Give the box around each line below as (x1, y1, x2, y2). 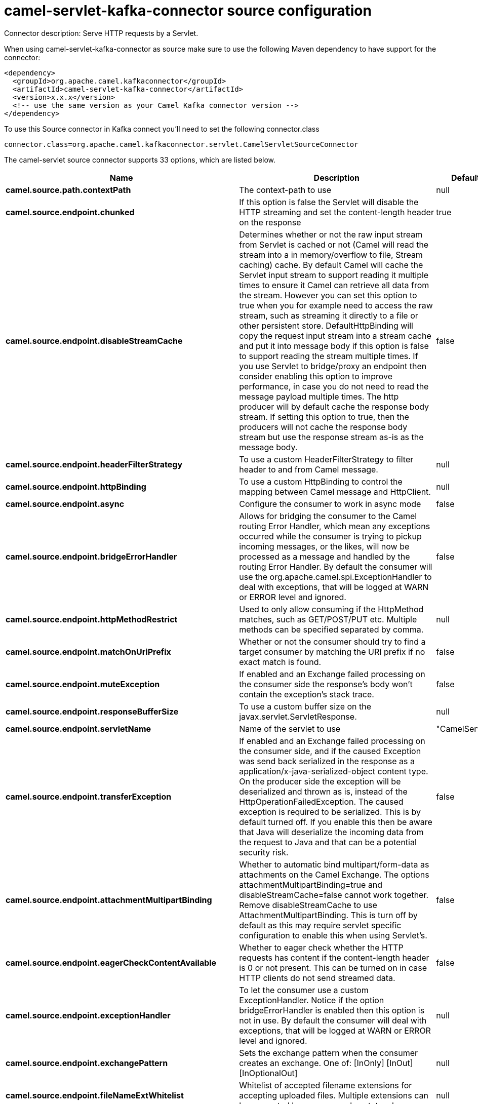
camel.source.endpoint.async (6, 498, 125, 509)
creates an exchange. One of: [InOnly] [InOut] (239, 1057, 413, 1068)
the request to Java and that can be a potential (239, 837, 417, 847)
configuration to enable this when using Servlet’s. (239, 930, 427, 940)
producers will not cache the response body (239, 421, 408, 432)
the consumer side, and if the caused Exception (239, 745, 421, 756)
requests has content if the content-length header (239, 952, 429, 963)
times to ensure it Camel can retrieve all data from (239, 280, 429, 290)
